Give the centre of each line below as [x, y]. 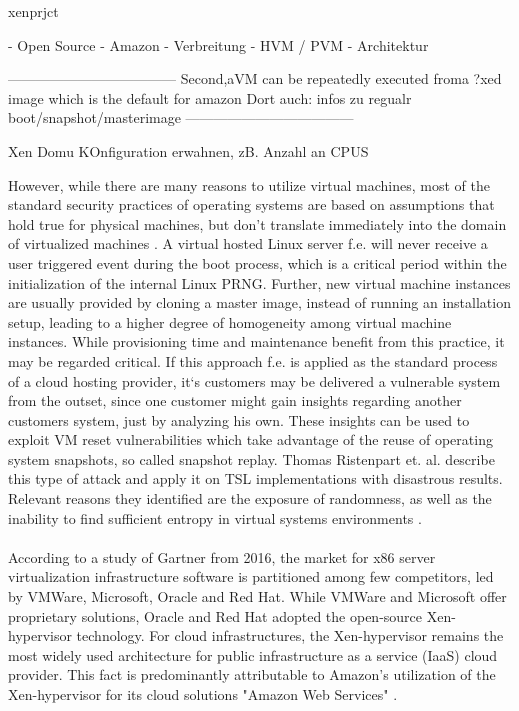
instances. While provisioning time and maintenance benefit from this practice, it [256, 341]
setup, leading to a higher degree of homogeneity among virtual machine [230, 321]
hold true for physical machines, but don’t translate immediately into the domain [257, 223]
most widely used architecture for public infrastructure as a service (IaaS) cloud [253, 654]
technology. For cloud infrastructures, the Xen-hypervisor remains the [290, 635]
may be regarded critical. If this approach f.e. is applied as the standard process [253, 360]
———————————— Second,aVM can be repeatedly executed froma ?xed [255, 78]
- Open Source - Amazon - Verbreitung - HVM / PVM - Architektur [218, 44]
